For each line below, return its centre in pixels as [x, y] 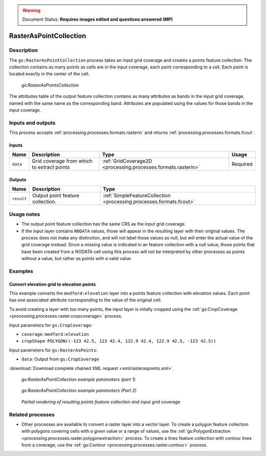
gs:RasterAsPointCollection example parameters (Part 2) [79, 391]
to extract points [51, 167]
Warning [31, 10]
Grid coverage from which [62, 161]
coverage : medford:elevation [55, 334]
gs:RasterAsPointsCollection [50, 85]
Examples [21, 271]
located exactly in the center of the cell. [49, 74]
